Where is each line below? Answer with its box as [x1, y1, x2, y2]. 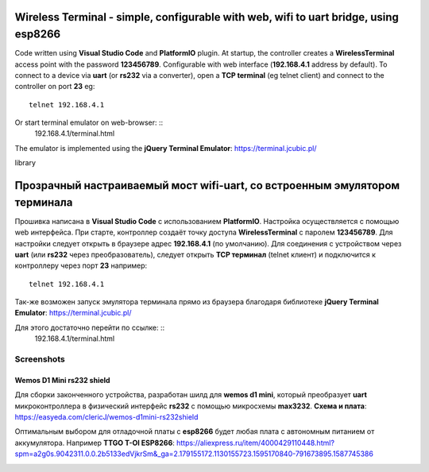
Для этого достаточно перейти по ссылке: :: [14, 323, 165, 332]
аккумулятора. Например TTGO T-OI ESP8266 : [14, 438, 175, 447]
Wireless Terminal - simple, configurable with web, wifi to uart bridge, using [14, 10, 399, 24]
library [14, 158, 36, 168]
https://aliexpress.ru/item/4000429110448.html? [176, 438, 335, 447]
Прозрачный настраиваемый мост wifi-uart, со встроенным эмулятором [14, 179, 400, 192]
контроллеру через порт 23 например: [14, 261, 148, 270]
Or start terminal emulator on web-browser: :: [14, 118, 164, 127]
